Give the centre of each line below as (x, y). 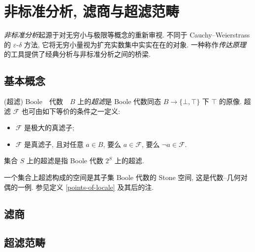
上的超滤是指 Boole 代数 (65, 161)
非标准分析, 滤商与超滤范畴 (92, 11)
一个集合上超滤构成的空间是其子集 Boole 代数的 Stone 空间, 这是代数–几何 (122, 177)
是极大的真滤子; (49, 127)
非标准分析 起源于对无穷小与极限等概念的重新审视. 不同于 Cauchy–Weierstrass (127, 35)
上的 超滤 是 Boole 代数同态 (119, 101)
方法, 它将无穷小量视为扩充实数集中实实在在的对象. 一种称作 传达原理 (135, 44)
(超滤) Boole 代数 (33, 101)
